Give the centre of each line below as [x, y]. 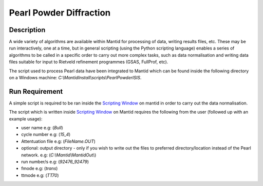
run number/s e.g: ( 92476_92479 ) [55, 162]
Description [27, 30]
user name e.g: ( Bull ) [42, 128]
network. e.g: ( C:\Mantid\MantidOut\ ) [59, 155]
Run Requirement [36, 92]
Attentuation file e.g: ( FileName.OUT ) [58, 141]
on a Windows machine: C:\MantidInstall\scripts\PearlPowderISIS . [75, 78]
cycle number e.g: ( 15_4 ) [46, 135]
